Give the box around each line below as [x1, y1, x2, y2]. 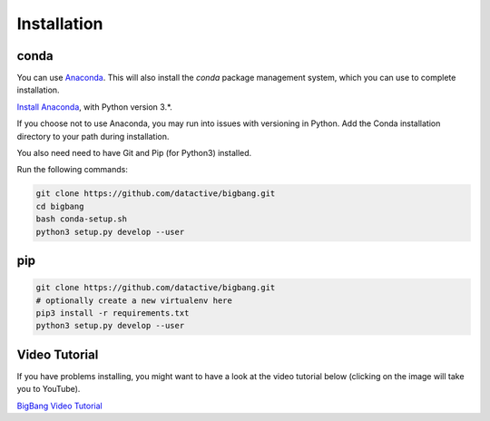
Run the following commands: [16, 164, 129, 175]
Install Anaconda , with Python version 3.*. [16, 101, 172, 113]
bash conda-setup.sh [35, 214, 127, 224]
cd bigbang [35, 201, 84, 211]
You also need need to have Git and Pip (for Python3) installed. [16, 148, 252, 159]
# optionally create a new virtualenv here [35, 295, 233, 306]
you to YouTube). [16, 384, 81, 395]
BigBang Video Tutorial [16, 400, 103, 411]
